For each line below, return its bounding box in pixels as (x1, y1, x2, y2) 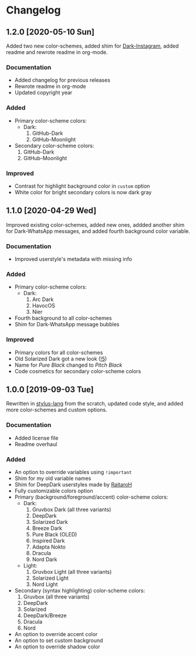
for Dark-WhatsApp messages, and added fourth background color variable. (6, 227, 191, 235)
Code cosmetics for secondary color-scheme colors (14, 367, 141, 374)
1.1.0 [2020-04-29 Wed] (6, 206, 97, 216)
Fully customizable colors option (14, 488, 93, 494)
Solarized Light (32, 574, 69, 581)
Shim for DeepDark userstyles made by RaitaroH (14, 481, 132, 488)
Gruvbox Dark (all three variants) (32, 506, 111, 513)
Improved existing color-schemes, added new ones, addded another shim (6, 221, 185, 228)
